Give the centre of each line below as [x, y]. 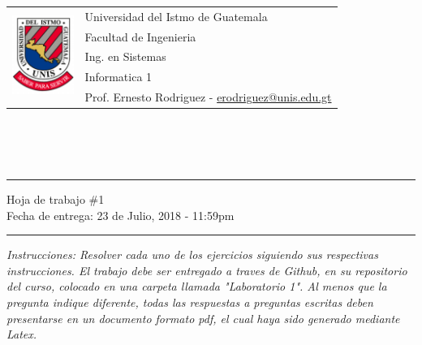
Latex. [22, 334]
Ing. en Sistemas [125, 56]
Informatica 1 [118, 77]
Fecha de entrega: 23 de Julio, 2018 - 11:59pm [121, 215]
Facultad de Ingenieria [140, 36]
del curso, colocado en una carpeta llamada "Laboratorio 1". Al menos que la [197, 286]
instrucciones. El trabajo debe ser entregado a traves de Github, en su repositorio [207, 270]
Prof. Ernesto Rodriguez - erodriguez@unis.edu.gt [208, 97]
